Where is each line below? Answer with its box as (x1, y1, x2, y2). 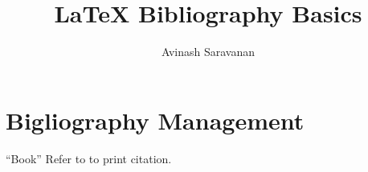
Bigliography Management (6, 103, 305, 136)
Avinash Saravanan (161, 43, 256, 60)
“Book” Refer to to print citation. (6, 150, 172, 166)
